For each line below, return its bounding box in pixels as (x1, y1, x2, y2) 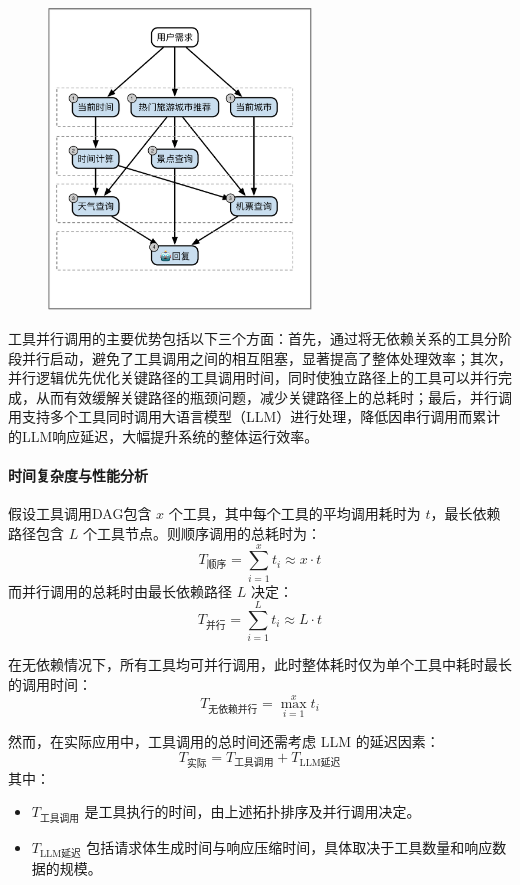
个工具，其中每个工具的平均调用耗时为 (168, 503, 421, 524)
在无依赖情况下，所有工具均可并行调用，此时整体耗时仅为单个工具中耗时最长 (8, 654, 512, 675)
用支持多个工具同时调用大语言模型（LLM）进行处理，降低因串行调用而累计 (8, 406, 501, 427)
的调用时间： (8, 673, 92, 694)
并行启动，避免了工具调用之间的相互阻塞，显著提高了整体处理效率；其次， (21, 347, 512, 368)
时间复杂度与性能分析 (8, 465, 148, 486)
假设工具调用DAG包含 (8, 503, 152, 524)
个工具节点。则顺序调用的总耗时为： (82, 522, 321, 543)
